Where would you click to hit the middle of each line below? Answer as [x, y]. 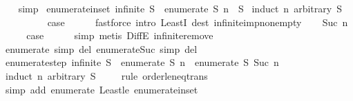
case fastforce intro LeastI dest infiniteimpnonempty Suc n [198, 22]
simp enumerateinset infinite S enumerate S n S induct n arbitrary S [180, 8]
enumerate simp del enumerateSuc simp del [101, 48]
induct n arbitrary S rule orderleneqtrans [106, 75]
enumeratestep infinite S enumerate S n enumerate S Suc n [142, 62]
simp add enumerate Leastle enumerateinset [102, 89]
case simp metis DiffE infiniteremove [120, 35]
